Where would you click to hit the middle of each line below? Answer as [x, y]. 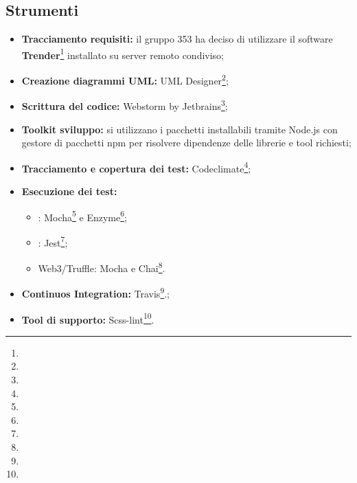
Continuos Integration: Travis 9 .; [96, 292]
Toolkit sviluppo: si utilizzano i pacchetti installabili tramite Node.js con [180, 129]
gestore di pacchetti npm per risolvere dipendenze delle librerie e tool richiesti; [186, 143]
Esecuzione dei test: [69, 191]
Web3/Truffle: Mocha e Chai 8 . [102, 267]
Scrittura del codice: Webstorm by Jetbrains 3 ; [125, 105]
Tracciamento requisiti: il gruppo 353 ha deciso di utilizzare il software [177, 39]
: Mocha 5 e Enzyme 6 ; [82, 216]
